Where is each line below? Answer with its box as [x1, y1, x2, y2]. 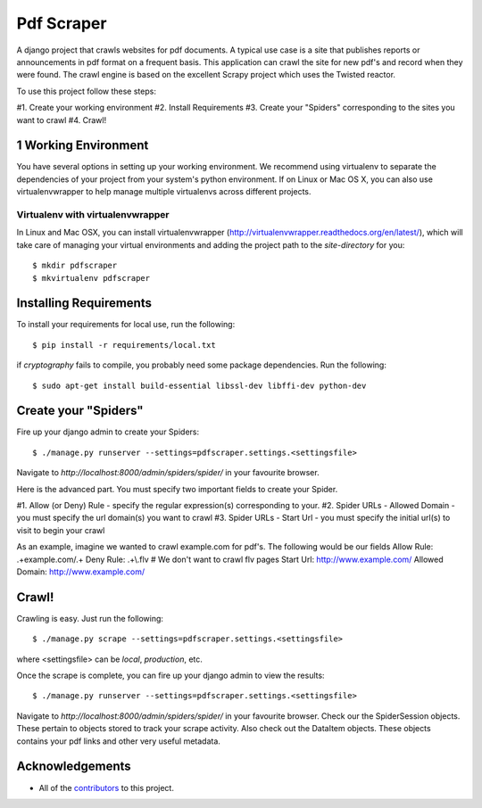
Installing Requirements [16, 295, 152, 311]
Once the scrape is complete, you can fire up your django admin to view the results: [16, 670, 325, 681]
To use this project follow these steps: [16, 86, 156, 96]
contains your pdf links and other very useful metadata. [16, 736, 220, 746]
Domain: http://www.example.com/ [16, 566, 145, 577]
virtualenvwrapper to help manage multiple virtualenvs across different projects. [16, 186, 312, 197]
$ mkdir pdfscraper [32, 260, 118, 271]
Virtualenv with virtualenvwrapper [16, 208, 170, 220]
